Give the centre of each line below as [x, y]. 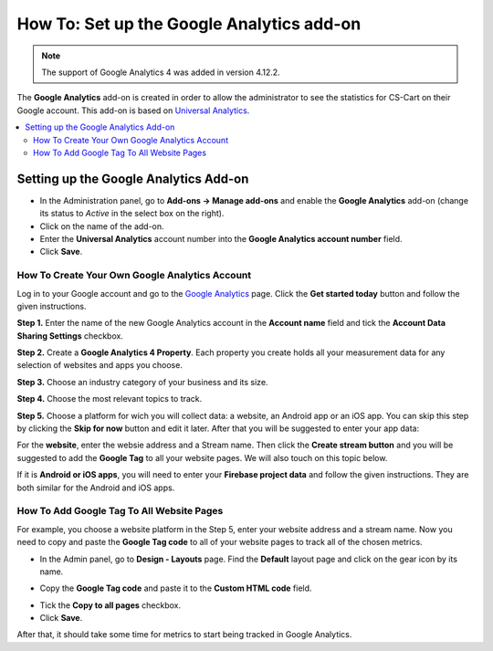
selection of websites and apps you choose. [100, 365]
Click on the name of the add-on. [102, 226]
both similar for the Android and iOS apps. [96, 488]
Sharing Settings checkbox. [70, 336]
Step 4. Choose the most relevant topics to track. [110, 399]
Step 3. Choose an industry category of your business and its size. [142, 382]
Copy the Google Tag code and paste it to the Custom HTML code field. [176, 588]
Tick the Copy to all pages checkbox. [110, 605]
